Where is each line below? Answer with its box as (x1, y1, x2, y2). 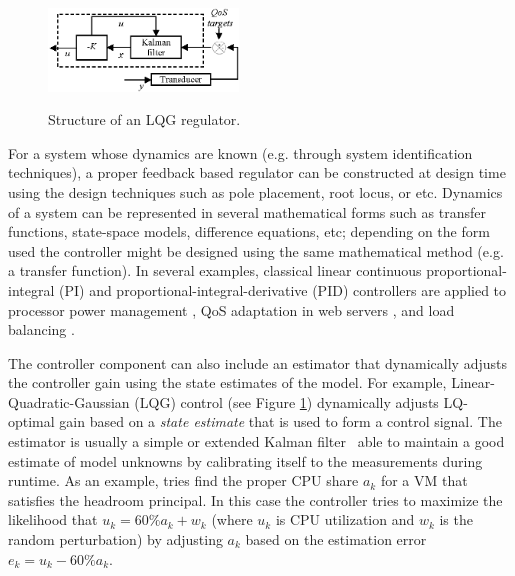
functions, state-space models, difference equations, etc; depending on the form (8, 221, 490, 242)
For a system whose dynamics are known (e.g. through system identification (8, 142, 473, 163)
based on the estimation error (245, 529, 427, 550)
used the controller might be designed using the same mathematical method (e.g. (8, 240, 504, 261)
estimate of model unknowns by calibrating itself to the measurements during (8, 450, 483, 471)
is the (439, 509, 473, 530)
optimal (8, 411, 55, 432)
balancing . (8, 319, 75, 340)
